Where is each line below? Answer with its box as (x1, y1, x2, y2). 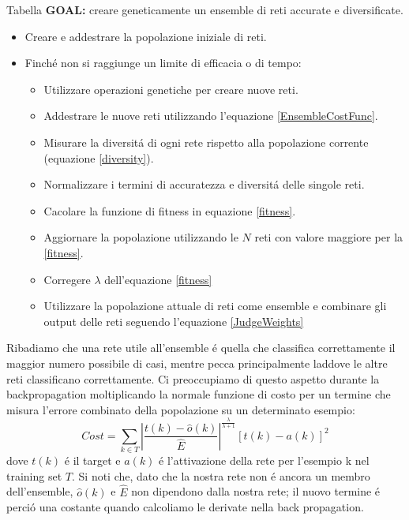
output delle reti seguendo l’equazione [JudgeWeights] (43, 312, 304, 329)
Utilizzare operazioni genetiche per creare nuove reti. (43, 80, 298, 97)
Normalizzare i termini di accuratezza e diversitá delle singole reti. (43, 176, 365, 193)
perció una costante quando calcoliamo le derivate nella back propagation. (6, 499, 364, 515)
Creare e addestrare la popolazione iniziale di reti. (24, 28, 267, 44)
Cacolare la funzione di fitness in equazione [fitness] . (43, 202, 296, 219)
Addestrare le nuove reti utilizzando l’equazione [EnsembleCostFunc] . (43, 107, 378, 124)
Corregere (43, 271, 91, 287)
